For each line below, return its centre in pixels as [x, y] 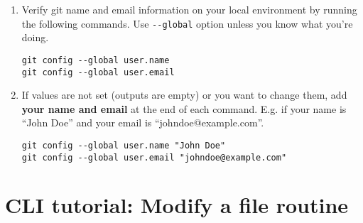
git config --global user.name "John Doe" [124, 145]
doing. [35, 37]
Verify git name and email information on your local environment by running [189, 9]
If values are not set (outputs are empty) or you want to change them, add [184, 95]
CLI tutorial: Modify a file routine [177, 205]
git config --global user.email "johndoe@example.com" [154, 157]
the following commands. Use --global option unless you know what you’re [187, 23]
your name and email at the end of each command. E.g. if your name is [184, 108]
